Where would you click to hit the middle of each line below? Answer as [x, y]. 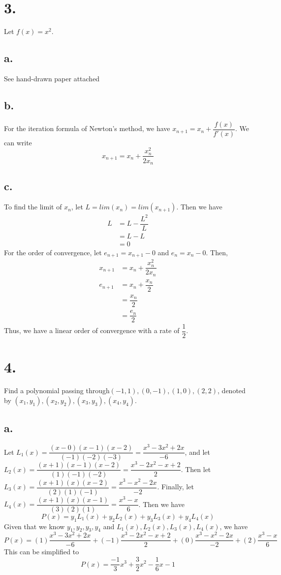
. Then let [196, 469]
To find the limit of [33, 207]
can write [18, 142]
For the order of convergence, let [53, 252]
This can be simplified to [42, 552]
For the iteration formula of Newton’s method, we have [87, 128]
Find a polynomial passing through [57, 390]
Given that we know [34, 526]
